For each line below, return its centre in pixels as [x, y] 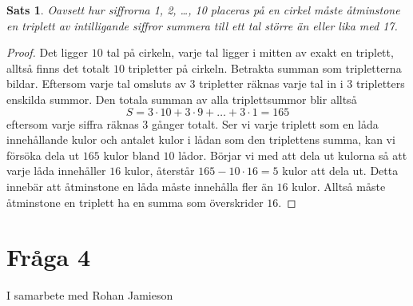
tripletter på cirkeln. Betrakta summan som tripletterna [265, 68]
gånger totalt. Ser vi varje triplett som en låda [265, 123]
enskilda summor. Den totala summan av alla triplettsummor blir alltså [182, 99]
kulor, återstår [159, 171]
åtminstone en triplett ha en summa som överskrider [135, 202]
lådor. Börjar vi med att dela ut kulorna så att [293, 155]
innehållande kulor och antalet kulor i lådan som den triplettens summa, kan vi [201, 139]
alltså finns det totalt [58, 68]
